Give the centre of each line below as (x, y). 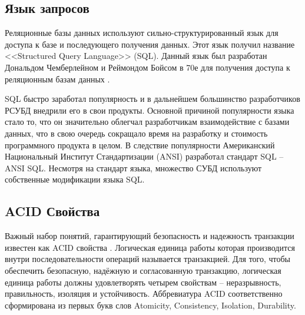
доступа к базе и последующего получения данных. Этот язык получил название (150, 44)
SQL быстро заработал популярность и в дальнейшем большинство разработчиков (152, 99)
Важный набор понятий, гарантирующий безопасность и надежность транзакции (150, 236)
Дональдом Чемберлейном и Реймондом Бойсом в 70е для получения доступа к (147, 67)
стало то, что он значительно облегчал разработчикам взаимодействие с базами (147, 122)
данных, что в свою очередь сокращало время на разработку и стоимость (136, 133)
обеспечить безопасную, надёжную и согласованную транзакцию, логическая (143, 270)
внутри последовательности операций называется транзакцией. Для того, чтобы (148, 259)
